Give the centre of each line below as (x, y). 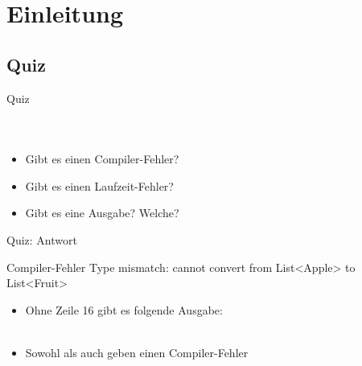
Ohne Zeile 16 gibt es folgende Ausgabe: (124, 309)
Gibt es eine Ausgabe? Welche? (102, 213)
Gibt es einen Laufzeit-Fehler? (99, 185)
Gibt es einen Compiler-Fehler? (102, 159)
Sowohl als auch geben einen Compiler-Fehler (137, 352)
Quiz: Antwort (42, 239)
